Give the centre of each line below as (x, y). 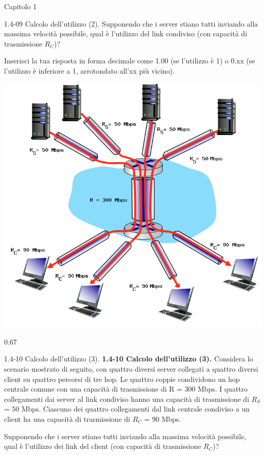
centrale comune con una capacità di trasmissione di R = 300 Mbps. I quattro (126, 389)
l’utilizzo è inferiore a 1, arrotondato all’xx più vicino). (89, 70)
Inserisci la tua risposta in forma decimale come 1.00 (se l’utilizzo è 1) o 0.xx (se (130, 61)
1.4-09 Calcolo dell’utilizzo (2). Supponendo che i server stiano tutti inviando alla (131, 23)
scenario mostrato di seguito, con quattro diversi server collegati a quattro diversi (131, 368)
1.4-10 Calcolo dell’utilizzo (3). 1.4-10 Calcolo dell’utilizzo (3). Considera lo (129, 359)
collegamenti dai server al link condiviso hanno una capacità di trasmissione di (127, 399)
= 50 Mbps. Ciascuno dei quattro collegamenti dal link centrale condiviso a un (127, 409)
